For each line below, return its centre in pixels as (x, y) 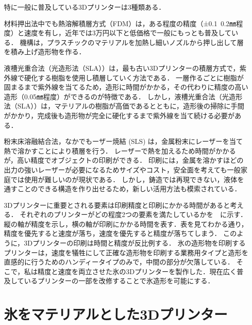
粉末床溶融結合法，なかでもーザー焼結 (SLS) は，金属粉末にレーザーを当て (123, 141)
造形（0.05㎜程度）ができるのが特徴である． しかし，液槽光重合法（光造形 (123, 96)
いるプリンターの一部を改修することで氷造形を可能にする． (119, 281)
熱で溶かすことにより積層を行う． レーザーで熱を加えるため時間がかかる (120, 150)
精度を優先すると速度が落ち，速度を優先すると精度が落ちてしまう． (112, 233)
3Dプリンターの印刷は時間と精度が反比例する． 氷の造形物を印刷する (135, 243)
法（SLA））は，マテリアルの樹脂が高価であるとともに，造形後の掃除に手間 (124, 106)
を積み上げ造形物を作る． (45, 52)
